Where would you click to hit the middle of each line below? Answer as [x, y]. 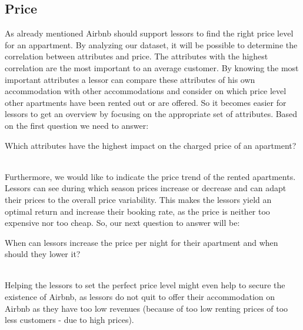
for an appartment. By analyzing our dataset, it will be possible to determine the [151, 44]
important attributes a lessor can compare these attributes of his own [130, 79]
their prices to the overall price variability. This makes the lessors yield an [138, 199]
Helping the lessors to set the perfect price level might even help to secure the [145, 285]
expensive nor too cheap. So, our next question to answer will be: [122, 223]
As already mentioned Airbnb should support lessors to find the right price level [149, 33]
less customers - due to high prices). [69, 320]
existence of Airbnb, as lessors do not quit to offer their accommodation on [140, 297]
